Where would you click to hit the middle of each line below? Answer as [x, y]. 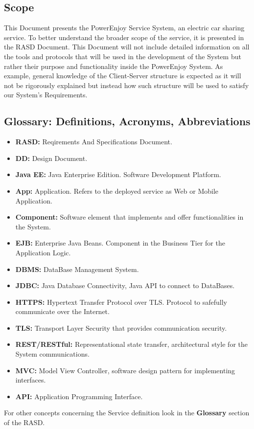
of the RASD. [24, 422]
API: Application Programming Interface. [79, 396]
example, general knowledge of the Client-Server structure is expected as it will [123, 76]
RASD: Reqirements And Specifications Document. [94, 142]
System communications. [52, 354]
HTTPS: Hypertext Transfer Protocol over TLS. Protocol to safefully [121, 302]
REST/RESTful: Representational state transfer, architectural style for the [131, 344]
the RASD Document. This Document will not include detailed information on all [127, 47]
